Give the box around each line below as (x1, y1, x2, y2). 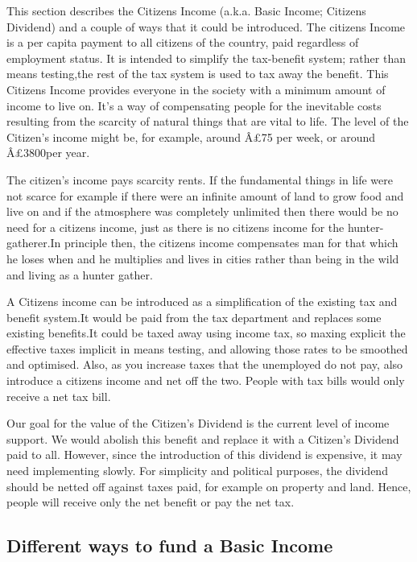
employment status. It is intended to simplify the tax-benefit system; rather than (6, 49, 406, 66)
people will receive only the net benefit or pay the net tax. (6, 494, 295, 510)
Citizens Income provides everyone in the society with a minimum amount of (6, 81, 386, 97)
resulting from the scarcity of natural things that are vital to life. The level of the (6, 113, 409, 130)
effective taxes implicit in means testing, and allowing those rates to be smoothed (6, 340, 408, 357)
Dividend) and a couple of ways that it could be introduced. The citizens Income (6, 18, 406, 35)
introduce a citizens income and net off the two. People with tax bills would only (6, 372, 405, 389)
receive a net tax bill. (6, 387, 111, 404)
